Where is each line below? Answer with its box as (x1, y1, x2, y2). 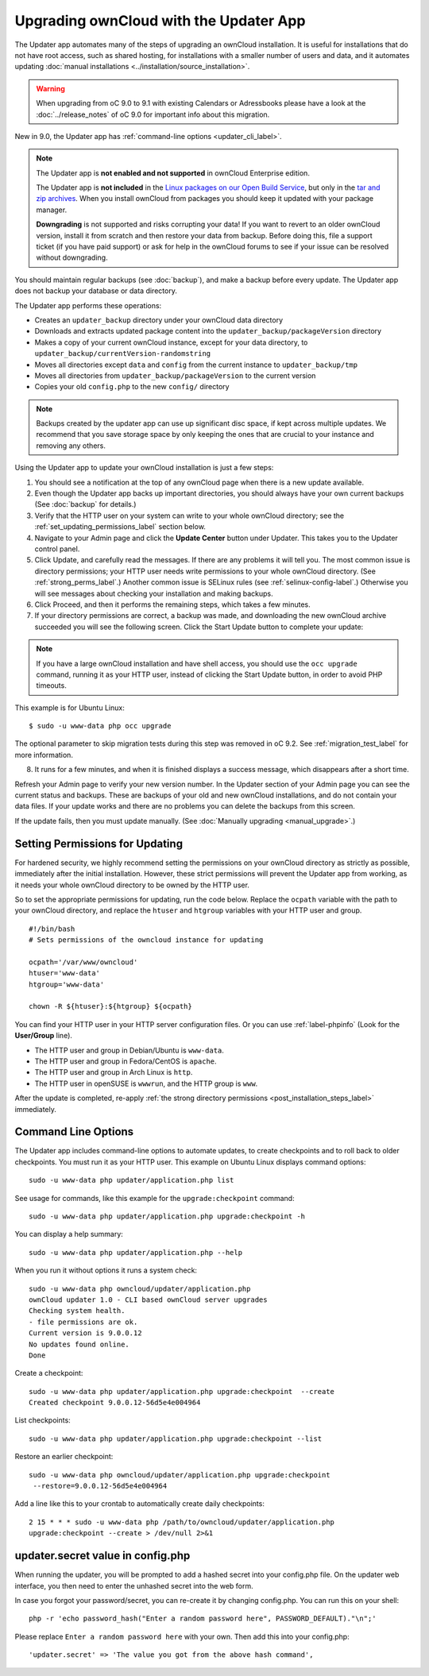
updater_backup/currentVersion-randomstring (34, 349, 211, 358)
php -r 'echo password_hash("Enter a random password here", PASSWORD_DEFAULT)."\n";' (29, 1614, 377, 1624)
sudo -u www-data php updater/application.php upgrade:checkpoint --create (29, 1387, 335, 1396)
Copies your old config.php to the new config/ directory (34, 382, 230, 392)
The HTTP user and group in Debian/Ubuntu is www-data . (34, 1045, 224, 1055)
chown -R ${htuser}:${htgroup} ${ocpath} (29, 1002, 192, 1011)
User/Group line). (14, 1031, 73, 1041)
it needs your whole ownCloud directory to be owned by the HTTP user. (14, 880, 250, 890)
